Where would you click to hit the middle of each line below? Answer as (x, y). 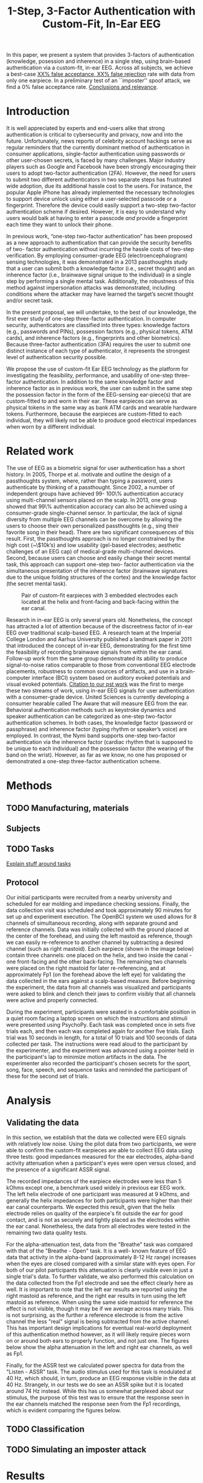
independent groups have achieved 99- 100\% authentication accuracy (95, 494)
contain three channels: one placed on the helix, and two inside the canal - (99, 955)
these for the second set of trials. (48, 1076)
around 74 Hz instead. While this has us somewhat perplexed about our (95, 1391)
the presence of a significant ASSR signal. (58, 1169)
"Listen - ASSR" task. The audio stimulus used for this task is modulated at (99, 1372)
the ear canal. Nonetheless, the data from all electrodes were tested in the (98, 1226)
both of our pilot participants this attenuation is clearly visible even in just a (100, 1270)
